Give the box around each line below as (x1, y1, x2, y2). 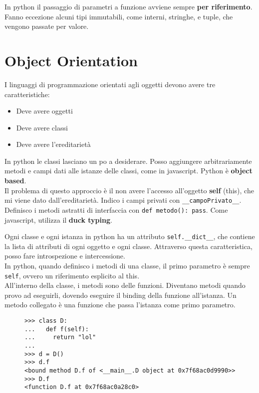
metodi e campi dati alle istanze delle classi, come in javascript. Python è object (4, 165, 253, 176)
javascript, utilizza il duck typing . (4, 214, 112, 225)
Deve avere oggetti (16, 106, 73, 116)
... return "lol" (24, 334, 96, 341)
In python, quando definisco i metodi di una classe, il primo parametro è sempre (4, 261, 250, 270)
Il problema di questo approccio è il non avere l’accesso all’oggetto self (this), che (4, 185, 254, 195)
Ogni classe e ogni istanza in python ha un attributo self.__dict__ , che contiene (4, 231, 255, 242)
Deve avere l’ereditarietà (16, 139, 91, 149)
